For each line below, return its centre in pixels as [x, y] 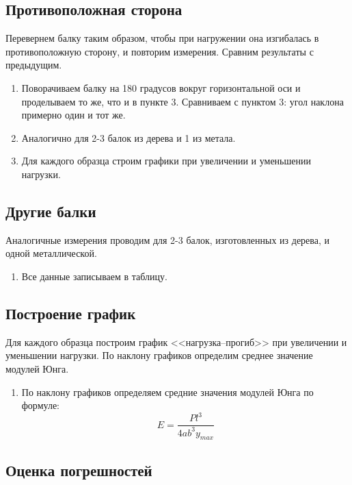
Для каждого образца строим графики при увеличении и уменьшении [166, 161]
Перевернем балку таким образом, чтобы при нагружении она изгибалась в [162, 38]
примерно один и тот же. [73, 115]
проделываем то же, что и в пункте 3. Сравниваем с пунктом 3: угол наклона [182, 101]
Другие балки [51, 211]
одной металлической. [51, 253]
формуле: [40, 405]
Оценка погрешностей [79, 470]
